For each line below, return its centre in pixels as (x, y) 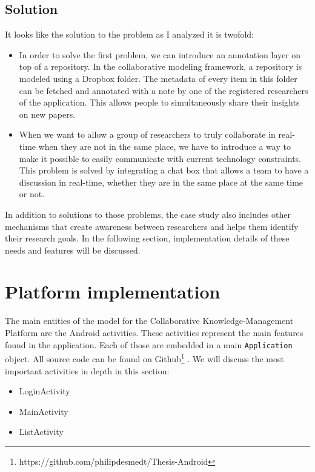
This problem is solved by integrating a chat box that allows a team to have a (164, 170)
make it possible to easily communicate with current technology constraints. (160, 158)
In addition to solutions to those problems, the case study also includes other (148, 214)
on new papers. (47, 114)
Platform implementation (113, 292)
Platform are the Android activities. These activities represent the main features (154, 333)
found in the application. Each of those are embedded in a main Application (149, 344)
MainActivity (44, 411)
